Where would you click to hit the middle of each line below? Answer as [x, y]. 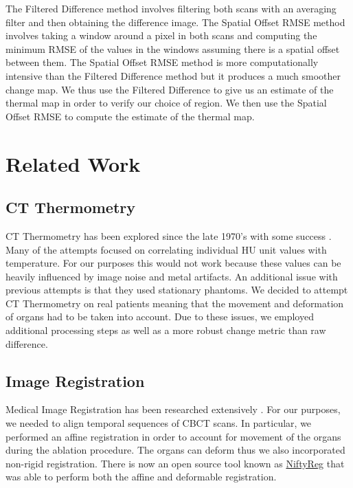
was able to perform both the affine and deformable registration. [141, 477]
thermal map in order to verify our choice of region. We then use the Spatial [166, 103]
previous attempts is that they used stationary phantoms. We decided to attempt [177, 290]
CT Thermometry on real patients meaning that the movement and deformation [175, 303]
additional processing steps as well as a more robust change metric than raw [166, 330]
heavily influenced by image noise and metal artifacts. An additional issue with [172, 276]
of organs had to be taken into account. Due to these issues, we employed [160, 317]
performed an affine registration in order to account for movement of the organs [173, 436]
